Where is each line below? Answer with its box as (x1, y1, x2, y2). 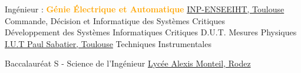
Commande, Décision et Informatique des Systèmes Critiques (5, 14, 225, 26)
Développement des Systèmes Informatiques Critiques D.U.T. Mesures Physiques (5, 26, 297, 38)
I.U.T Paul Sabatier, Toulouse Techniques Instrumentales (5, 37, 211, 49)
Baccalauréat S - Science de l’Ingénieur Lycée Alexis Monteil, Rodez (5, 57, 251, 69)
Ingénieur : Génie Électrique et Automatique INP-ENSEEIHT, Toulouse (5, 3, 285, 15)
